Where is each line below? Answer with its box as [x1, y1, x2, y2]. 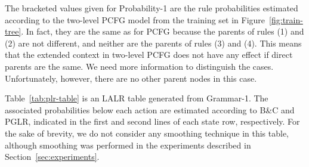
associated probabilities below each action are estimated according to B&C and [5, 103, 295, 116]
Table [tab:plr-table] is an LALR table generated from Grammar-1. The [5, 92, 268, 104]
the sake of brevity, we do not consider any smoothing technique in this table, [5, 126, 289, 139]
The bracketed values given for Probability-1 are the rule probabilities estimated [5, 2, 298, 14]
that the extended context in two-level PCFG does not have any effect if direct [5, 48, 293, 61]
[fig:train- [269, 13, 303, 26]
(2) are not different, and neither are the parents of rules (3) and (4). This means [5, 36, 302, 49]
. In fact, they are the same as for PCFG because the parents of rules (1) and [21, 25, 304, 38]
